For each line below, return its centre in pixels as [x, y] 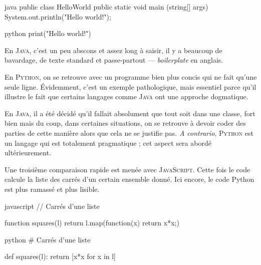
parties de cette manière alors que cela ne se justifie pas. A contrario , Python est [129, 132]
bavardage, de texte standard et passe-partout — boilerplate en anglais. [114, 60]
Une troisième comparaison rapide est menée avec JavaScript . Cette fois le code [127, 169]
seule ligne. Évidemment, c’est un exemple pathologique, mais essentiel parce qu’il [130, 86]
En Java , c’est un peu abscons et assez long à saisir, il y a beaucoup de [113, 50]
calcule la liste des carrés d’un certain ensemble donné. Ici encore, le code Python [129, 179]
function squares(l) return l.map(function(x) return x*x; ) [92, 223]
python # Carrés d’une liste [48, 239]
